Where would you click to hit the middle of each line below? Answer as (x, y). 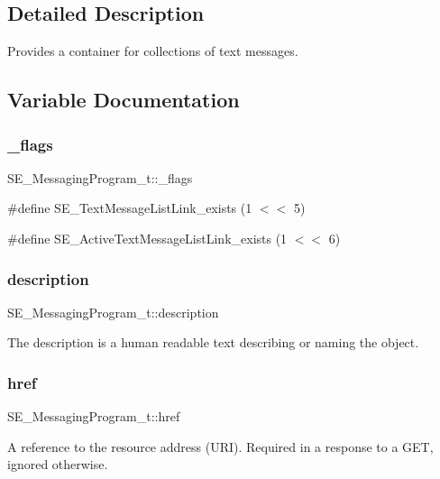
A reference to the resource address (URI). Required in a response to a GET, (220, 446)
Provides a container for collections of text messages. (153, 51)
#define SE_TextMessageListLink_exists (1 (130, 208)
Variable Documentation (124, 100)
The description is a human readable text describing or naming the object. (213, 342)
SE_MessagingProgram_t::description (113, 312)
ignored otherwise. (58, 464)
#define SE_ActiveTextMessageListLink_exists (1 (147, 238)
